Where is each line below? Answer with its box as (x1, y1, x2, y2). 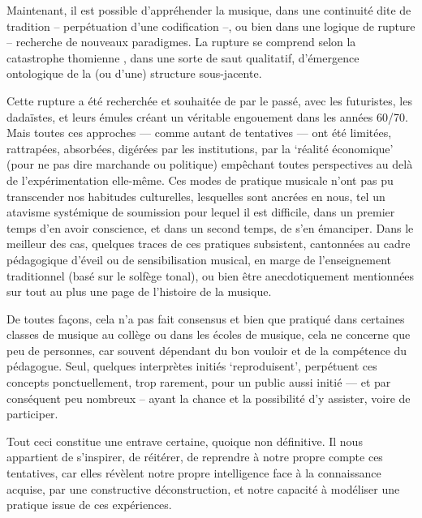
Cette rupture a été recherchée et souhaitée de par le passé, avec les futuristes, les (6, 92, 412, 109)
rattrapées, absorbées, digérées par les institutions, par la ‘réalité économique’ (6, 139, 394, 156)
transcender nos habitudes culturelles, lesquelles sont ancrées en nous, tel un (6, 187, 385, 204)
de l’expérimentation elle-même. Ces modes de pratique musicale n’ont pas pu (6, 171, 394, 188)
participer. (6, 405, 58, 422)
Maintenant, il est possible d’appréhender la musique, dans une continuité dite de (6, 2, 411, 18)
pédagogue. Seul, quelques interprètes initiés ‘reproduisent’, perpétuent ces (6, 357, 377, 375)
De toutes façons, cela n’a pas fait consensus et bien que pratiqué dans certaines (6, 310, 405, 327)
